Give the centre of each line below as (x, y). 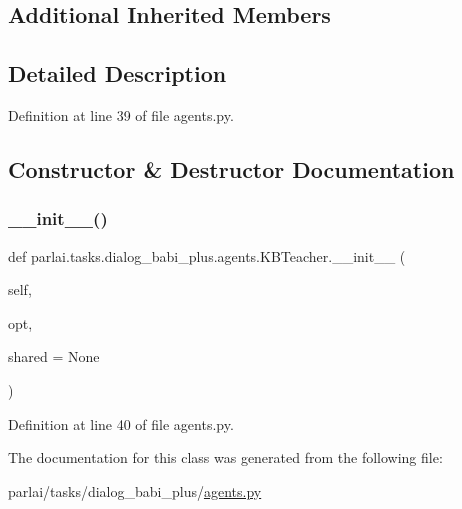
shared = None (54, 356)
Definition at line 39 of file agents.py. (121, 114)
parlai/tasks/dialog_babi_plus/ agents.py (135, 490)
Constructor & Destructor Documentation (231, 168)
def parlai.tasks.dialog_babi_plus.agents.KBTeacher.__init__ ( (207, 255)
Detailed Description (117, 73)
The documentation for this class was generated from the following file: (225, 457)
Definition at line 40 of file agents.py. (121, 423)
